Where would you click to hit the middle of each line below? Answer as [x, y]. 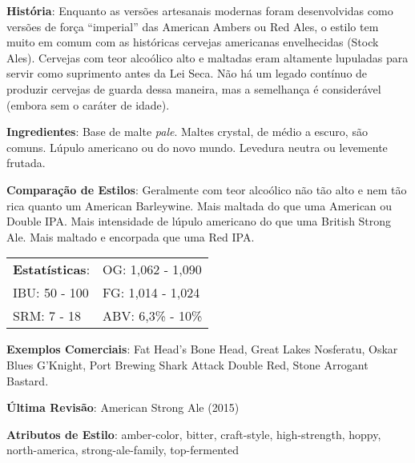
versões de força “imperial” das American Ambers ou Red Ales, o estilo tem [193, 26]
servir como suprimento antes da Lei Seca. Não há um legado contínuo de [187, 73]
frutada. [26, 163]
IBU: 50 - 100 [51, 293]
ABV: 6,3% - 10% [153, 316]
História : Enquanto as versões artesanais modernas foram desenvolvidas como [200, 10]
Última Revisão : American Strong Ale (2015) [123, 407]
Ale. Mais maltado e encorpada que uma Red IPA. [131, 236]
